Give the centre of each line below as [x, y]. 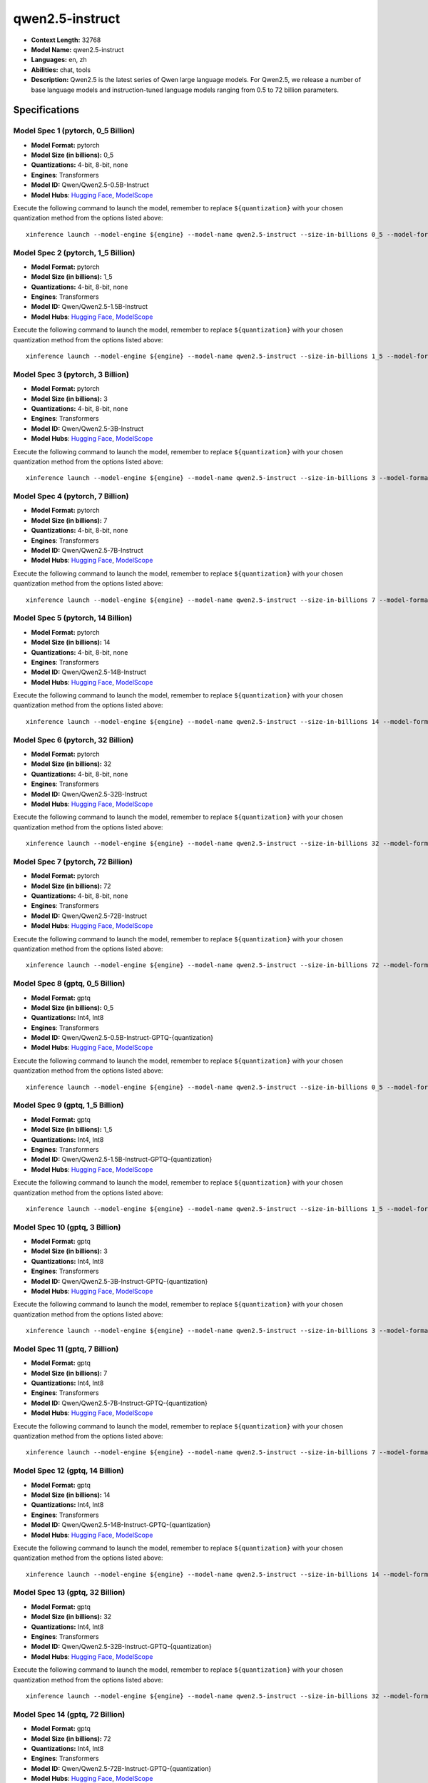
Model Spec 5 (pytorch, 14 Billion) [73, 618]
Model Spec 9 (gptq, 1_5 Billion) [68, 1105]
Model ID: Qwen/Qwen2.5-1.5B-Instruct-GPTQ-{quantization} [122, 1160]
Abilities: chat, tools [61, 70]
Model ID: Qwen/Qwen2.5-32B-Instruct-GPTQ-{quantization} [121, 1647]
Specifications [46, 110]
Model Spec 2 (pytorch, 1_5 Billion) [74, 252]
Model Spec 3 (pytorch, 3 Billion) [71, 374]
